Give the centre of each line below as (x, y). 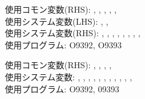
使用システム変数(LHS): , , (57, 21)
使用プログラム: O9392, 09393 (62, 88)
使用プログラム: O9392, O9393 (63, 44)
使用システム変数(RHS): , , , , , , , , (73, 33)
